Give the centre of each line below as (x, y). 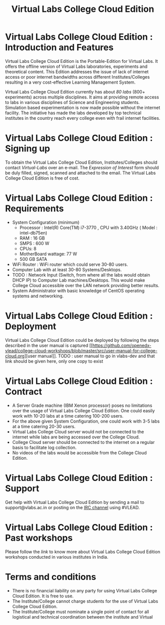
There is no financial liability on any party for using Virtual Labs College (85, 590)
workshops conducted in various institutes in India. (57, 557)
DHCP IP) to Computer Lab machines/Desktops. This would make (79, 280)
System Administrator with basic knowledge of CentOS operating (78, 290)
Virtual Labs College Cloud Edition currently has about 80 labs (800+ (75, 92)
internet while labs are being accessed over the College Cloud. (76, 437)
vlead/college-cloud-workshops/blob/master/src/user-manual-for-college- (81, 350)
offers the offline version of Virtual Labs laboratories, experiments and (76, 66)
